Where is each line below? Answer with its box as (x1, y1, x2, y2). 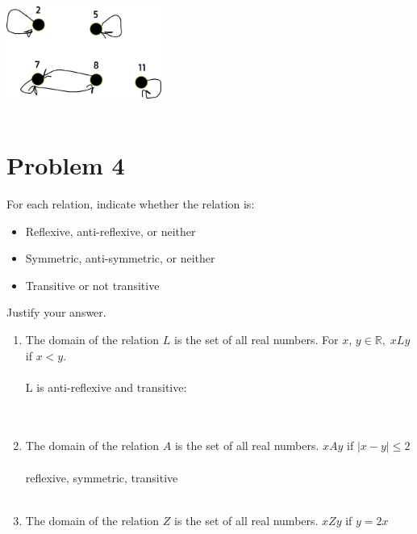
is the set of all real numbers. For (174, 330, 339, 347)
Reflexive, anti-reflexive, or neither (25, 222, 196, 239)
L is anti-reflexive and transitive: (25, 378, 187, 395)
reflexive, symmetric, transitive (25, 469, 178, 486)
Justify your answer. (6, 304, 106, 321)
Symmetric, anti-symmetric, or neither (25, 250, 215, 267)
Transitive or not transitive (25, 276, 160, 293)
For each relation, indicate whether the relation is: (6, 195, 255, 212)
